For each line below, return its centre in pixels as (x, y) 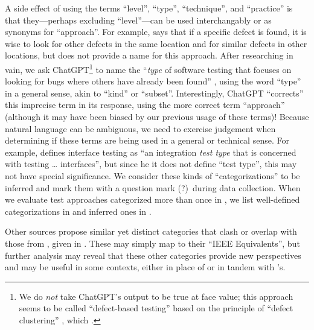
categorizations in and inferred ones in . (78, 211)
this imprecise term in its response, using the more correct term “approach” (145, 105)
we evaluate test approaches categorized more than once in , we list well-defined (152, 199)
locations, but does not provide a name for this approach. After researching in (149, 55)
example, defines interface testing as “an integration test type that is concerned (151, 152)
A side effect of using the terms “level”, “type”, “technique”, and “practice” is (149, 8)
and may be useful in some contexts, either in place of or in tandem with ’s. (145, 267)
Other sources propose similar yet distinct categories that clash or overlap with (151, 231)
